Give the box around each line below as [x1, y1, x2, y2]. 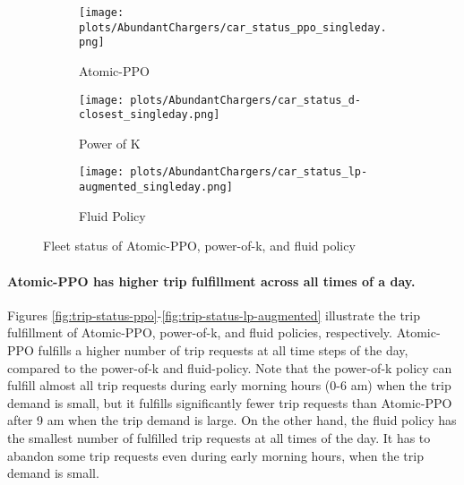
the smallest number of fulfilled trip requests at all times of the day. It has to [7, 428, 431, 447]
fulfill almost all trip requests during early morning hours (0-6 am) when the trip [7, 376, 451, 395]
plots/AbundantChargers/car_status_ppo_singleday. [79, 21, 387, 34]
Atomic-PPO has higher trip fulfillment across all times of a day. [7, 271, 416, 290]
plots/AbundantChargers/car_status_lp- [130, 166, 368, 179]
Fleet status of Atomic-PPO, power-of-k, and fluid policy [43, 236, 356, 255]
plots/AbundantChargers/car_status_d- [130, 93, 361, 106]
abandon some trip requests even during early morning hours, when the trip [7, 446, 424, 464]
